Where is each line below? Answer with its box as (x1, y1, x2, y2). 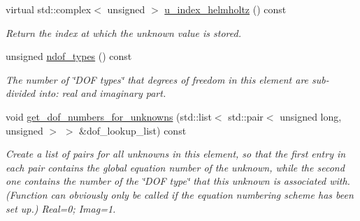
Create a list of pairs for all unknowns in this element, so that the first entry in (6, 146, 346, 161)
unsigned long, (280, 109, 342, 123)
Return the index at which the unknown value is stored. (6, 25, 241, 40)
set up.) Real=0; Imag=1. (6, 201, 116, 215)
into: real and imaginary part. (38, 86, 166, 100)
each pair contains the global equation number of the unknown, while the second (6, 160, 345, 174)
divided (6, 86, 36, 100)
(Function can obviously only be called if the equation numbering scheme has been (6, 187, 354, 201)
